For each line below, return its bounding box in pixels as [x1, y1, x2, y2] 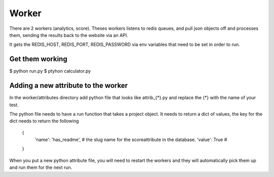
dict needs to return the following [9, 118, 79, 124]
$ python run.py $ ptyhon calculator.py [9, 68, 91, 74]
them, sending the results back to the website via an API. [9, 32, 128, 38]
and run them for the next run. [9, 164, 73, 170]
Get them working [9, 55, 67, 63]
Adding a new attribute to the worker [9, 81, 128, 90]
